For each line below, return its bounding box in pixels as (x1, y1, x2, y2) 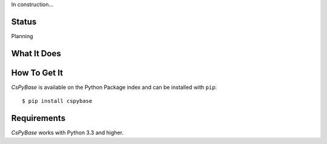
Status (11, 16, 37, 27)
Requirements (11, 113, 66, 123)
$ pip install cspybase (22, 97, 93, 105)
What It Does (11, 48, 61, 59)
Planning (11, 32, 33, 39)
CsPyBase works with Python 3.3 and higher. (11, 129, 124, 136)
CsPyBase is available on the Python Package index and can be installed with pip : (11, 83, 217, 91)
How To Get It (11, 67, 64, 78)
